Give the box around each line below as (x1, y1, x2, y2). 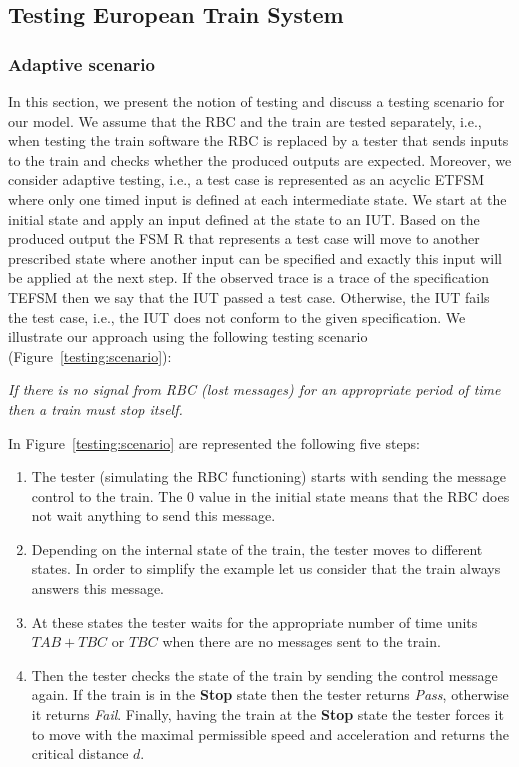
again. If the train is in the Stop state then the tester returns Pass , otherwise (31, 684, 509, 705)
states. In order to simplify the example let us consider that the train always (31, 558, 501, 579)
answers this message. (31, 578, 165, 599)
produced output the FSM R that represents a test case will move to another (8, 228, 480, 249)
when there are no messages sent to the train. (162, 631, 441, 652)
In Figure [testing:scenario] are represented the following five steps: (8, 432, 420, 453)
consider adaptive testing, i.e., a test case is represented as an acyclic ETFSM (8, 169, 485, 190)
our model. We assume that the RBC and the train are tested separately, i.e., (8, 110, 482, 131)
